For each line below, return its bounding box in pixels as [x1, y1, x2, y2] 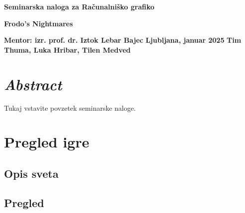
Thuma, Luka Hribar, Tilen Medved [4, 44, 131, 55]
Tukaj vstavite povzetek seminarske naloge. [4, 102, 136, 113]
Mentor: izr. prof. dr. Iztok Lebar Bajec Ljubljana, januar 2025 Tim [4, 35, 242, 45]
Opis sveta [4, 165, 59, 181]
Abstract [4, 73, 62, 94]
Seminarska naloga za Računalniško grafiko [4, 1, 155, 11]
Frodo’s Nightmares [4, 18, 73, 28]
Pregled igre [4, 132, 89, 152]
